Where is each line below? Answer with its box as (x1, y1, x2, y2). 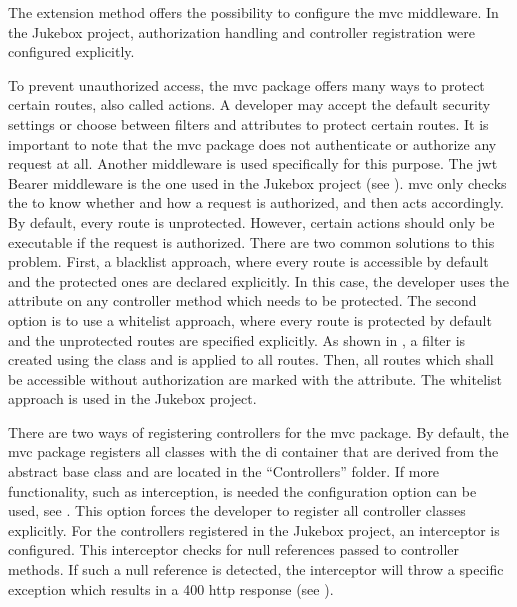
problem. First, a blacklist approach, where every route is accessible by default (8, 251, 489, 272)
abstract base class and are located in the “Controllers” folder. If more (8, 461, 440, 482)
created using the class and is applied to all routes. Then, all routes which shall (8, 349, 494, 370)
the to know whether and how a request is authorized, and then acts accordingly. (8, 192, 504, 213)
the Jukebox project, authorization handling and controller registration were (8, 21, 475, 42)
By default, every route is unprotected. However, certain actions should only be (8, 211, 495, 232)
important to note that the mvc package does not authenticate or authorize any (8, 133, 497, 154)
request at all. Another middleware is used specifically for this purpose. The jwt (8, 153, 498, 174)
